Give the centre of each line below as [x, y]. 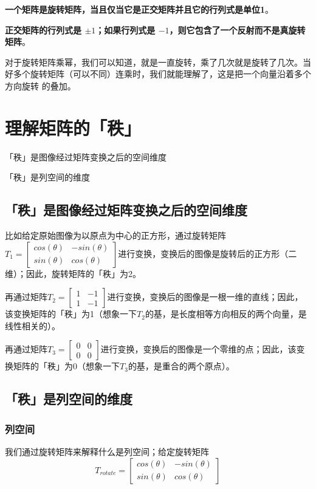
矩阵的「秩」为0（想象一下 [66, 366]
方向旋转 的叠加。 [40, 85]
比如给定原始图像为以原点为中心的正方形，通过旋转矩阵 [115, 235]
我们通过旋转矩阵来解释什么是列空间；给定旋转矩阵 [107, 452]
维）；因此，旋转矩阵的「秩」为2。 [73, 273]
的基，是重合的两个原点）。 [181, 366]
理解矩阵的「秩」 [73, 127]
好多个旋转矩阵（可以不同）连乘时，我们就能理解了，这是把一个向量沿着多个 [158, 74]
